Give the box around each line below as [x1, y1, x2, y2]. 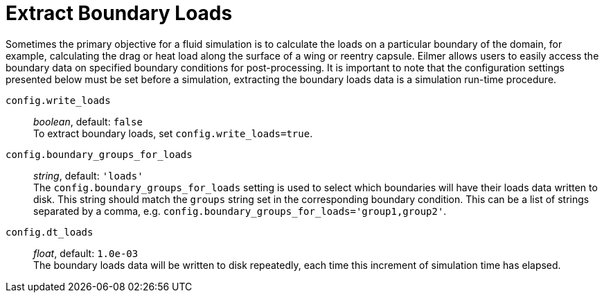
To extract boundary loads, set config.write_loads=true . [33, 127, 313, 139]
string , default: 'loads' [33, 169, 143, 182]
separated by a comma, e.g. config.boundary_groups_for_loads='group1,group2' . [33, 204, 447, 217]
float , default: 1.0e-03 [33, 247, 139, 259]
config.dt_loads [6, 226, 94, 238]
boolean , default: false [33, 115, 143, 128]
